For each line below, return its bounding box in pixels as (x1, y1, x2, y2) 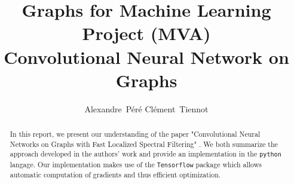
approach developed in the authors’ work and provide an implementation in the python (10, 149, 281, 159)
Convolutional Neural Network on (4, 44, 289, 69)
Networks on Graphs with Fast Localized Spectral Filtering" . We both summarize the (10, 139, 278, 149)
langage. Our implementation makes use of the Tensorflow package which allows (10, 159, 262, 169)
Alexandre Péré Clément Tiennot (84, 102, 209, 115)
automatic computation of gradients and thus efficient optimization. (10, 169, 221, 179)
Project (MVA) (82, 21, 211, 45)
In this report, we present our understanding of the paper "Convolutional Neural (10, 129, 261, 139)
